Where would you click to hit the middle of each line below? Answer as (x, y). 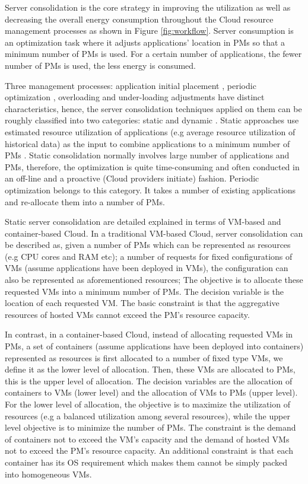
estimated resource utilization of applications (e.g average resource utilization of (150, 131)
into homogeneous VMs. (48, 474)
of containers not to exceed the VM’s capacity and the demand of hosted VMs (147, 439)
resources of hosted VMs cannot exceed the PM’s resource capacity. (127, 314)
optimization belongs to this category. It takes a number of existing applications (150, 190)
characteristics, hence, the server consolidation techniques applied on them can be (153, 108)
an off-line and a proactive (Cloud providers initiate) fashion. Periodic (132, 178)
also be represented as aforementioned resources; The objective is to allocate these (154, 280)
